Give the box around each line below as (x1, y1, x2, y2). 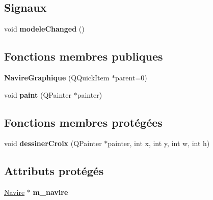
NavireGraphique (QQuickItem (4, 72, 110, 82)
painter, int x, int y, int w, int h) (108, 138, 210, 149)
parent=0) (115, 72, 147, 82)
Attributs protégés (4, 163, 104, 179)
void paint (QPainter (4, 89, 71, 100)
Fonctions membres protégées (4, 114, 163, 130)
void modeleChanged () (4, 23, 85, 34)
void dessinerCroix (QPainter (4, 138, 102, 149)
